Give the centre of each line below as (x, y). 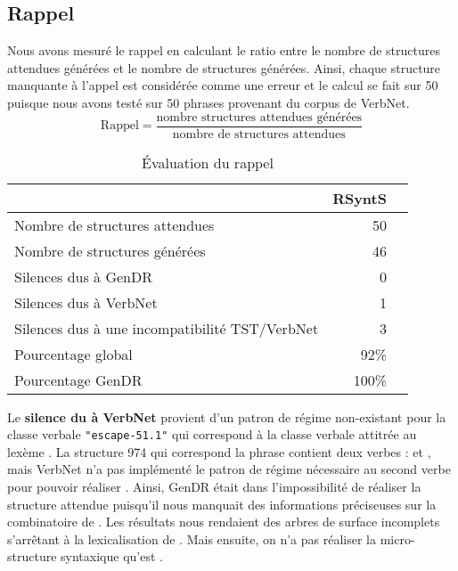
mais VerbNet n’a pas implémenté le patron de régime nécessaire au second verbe (229, 469)
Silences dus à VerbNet (86, 302)
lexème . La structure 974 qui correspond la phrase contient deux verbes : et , (219, 451)
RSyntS (360, 198)
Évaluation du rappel (208, 162)
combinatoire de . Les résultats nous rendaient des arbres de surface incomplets (224, 522)
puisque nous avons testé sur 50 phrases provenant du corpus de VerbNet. (209, 102)
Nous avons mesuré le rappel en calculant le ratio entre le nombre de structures (224, 50)
